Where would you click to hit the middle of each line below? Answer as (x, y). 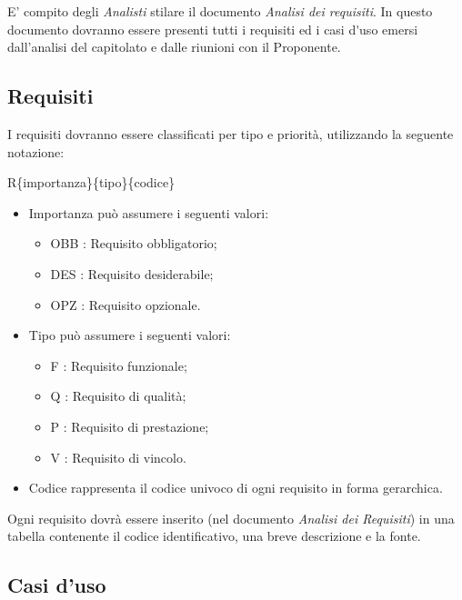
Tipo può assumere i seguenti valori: (130, 335)
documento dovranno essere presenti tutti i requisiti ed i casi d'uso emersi (213, 29)
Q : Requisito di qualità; (118, 396)
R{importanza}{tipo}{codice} (91, 182)
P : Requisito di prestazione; (130, 426)
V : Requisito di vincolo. (118, 457)
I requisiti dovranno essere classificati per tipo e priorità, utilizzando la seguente (231, 133)
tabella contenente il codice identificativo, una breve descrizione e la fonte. (214, 536)
